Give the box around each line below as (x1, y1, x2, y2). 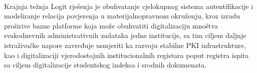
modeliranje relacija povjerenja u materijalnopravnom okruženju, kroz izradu (4, 10, 240, 21)
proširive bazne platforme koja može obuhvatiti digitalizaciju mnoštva (4, 20, 218, 30)
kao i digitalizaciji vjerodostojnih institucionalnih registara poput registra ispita (4, 49, 249, 60)
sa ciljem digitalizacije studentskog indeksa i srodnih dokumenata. (4, 59, 207, 70)
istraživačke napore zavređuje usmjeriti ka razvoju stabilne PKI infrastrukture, (4, 39, 246, 50)
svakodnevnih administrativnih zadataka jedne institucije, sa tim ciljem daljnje (4, 30, 246, 40)
